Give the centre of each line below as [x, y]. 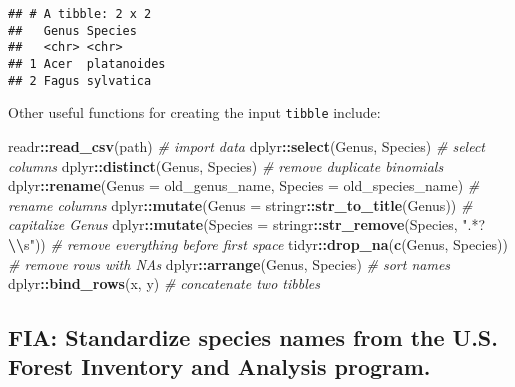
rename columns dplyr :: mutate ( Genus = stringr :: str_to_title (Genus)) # [240, 204]
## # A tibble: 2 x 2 [80, 14]
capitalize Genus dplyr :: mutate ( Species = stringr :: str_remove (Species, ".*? [247, 224]
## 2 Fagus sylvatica [80, 80]
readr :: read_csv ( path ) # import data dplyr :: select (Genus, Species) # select [246, 145]
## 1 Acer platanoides [87, 63]
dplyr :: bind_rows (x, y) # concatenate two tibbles [164, 283]
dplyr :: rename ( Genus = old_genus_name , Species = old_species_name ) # [244, 185]
